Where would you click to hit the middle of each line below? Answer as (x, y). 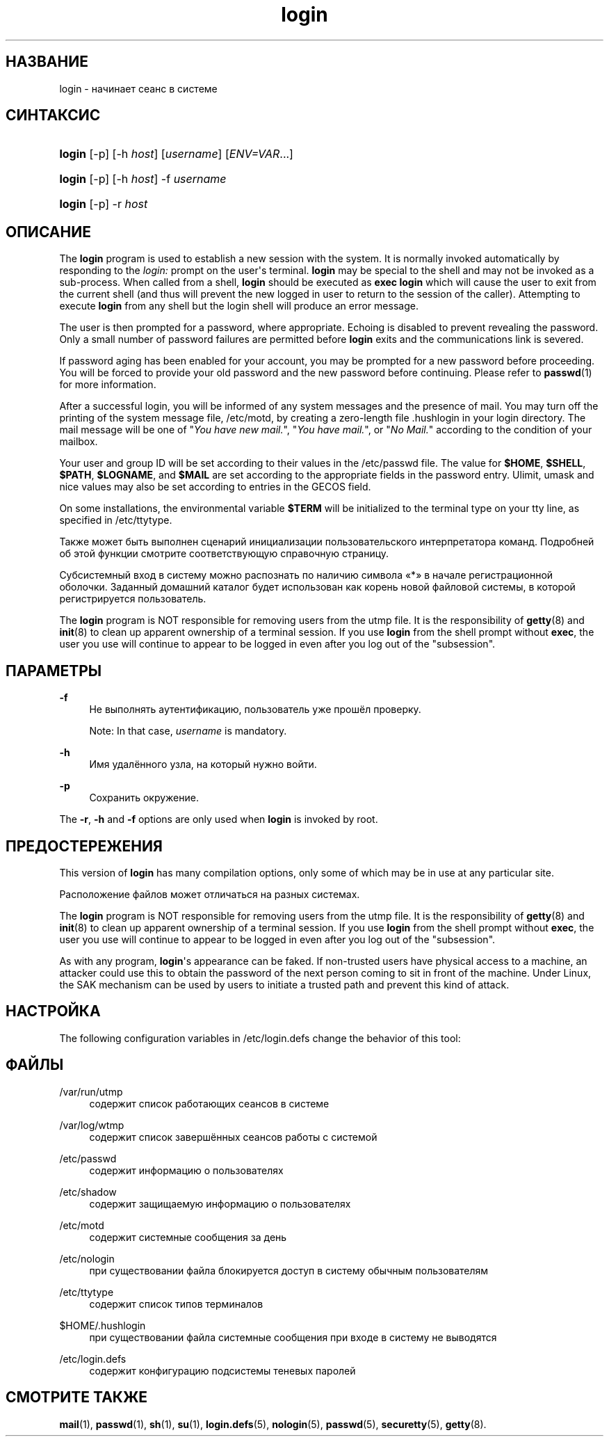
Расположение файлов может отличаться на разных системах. (210, 894)
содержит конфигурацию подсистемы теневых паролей (222, 1370)
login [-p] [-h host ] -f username (143, 179)
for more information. (108, 385)
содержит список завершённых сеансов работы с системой (233, 1137)
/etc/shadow (88, 1192)
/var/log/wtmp (92, 1125)
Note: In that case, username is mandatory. (188, 731)
